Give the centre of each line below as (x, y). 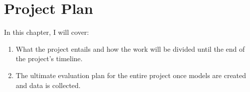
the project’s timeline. (49, 58)
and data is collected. (48, 85)
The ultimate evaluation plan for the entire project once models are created (131, 75)
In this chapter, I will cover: (47, 32)
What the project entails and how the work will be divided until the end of (130, 48)
